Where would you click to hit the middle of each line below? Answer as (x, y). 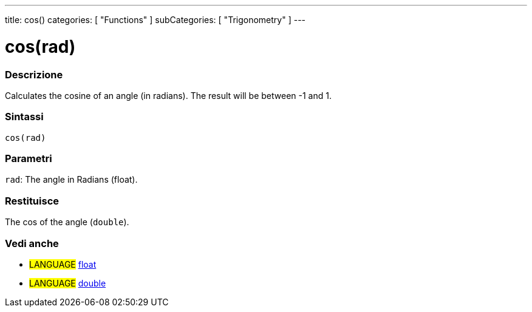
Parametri (29, 158)
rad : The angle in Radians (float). (71, 180)
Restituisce (32, 201)
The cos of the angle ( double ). (67, 222)
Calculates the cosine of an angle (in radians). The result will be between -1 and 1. (168, 95)
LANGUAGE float (63, 264)
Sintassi (24, 117)
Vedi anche (32, 243)
